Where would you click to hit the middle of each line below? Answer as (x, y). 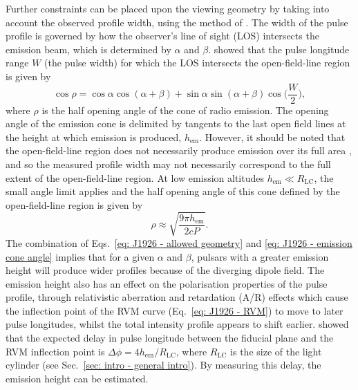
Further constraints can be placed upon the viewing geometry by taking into (168, 8)
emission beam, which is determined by (88, 49)
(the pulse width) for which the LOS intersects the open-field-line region (197, 63)
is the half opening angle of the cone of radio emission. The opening (185, 110)
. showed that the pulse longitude (279, 49)
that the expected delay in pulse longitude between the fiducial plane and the (170, 338)
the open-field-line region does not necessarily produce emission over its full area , (179, 150)
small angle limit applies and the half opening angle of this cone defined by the (173, 191)
